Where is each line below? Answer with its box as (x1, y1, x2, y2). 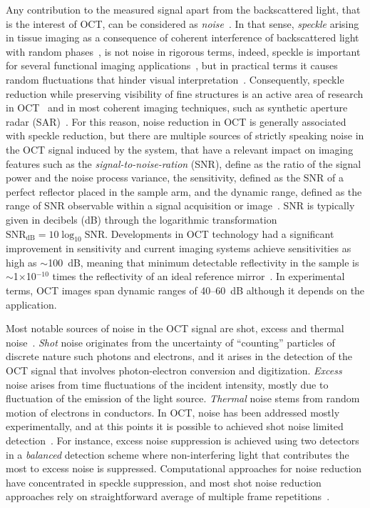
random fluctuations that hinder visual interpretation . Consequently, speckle (6, 71, 344, 86)
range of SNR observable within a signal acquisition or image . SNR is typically (6, 198, 355, 213)
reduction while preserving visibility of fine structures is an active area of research (6, 86, 364, 101)
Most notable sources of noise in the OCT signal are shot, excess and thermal (6, 321, 344, 336)
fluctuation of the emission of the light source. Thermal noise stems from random (6, 391, 360, 406)
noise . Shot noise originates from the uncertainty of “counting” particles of (6, 334, 335, 349)
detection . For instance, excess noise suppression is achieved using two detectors (6, 433, 359, 448)
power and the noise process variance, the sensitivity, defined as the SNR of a (6, 170, 344, 185)
